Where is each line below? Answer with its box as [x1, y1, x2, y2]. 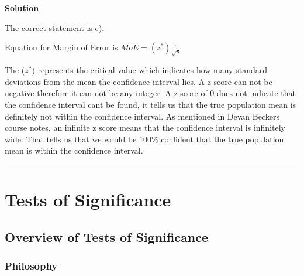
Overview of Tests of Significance [5, 227, 208, 246]
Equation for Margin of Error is [5, 41, 118, 53]
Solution [5, 2, 39, 13]
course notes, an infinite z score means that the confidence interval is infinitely [5, 121, 285, 134]
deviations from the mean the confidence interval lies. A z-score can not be [5, 75, 272, 87]
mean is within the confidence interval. [5, 144, 143, 156]
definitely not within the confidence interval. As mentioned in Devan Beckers [5, 110, 279, 122]
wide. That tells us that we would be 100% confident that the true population [5, 132, 284, 145]
